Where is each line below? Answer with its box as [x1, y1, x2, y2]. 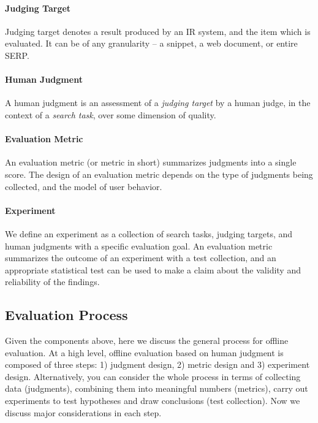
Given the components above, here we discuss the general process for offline [5, 334, 289, 347]
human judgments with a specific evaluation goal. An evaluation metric [5, 239, 273, 252]
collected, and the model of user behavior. [5, 180, 162, 192]
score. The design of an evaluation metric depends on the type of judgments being [5, 167, 313, 180]
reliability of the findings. [5, 275, 100, 288]
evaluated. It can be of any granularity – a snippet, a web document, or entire [5, 37, 298, 50]
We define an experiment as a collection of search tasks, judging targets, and [5, 227, 293, 240]
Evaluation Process [5, 305, 128, 324]
